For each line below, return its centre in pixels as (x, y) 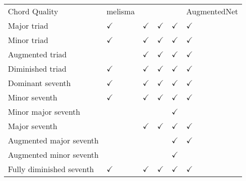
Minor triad (28, 40)
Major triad (28, 25)
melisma (121, 11)
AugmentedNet (212, 11)
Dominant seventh (39, 83)
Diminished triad (37, 68)
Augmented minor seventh (53, 155)
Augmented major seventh (53, 140)
